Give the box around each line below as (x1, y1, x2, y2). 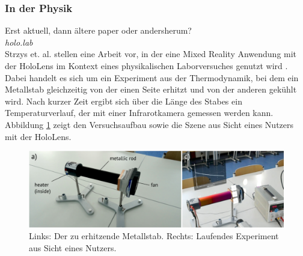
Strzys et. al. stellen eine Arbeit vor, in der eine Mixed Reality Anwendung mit (5, 47, 297, 60)
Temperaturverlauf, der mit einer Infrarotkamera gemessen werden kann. (5, 106, 274, 119)
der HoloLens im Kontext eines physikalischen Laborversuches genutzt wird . (5, 59, 288, 72)
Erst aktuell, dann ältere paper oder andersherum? (5, 24, 192, 37)
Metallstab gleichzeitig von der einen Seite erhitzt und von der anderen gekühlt (5, 83, 297, 96)
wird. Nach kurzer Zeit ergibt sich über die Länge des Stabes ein (5, 94, 242, 107)
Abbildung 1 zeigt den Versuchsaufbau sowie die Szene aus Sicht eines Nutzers (5, 118, 294, 130)
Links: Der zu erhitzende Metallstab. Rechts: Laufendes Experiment (29, 230, 279, 242)
